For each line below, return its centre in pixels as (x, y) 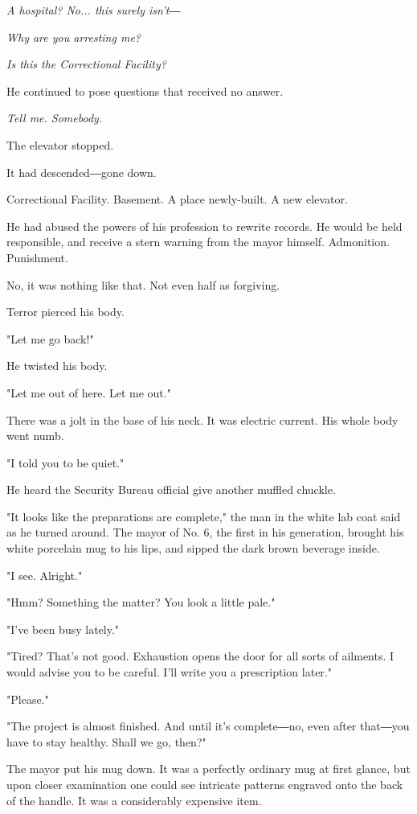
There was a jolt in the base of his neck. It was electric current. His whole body (202, 419)
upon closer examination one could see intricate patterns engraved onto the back (205, 784)
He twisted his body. (57, 366)
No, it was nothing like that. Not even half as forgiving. (143, 284)
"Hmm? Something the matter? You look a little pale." (141, 602)
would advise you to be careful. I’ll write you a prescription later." (169, 672)
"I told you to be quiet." (65, 462)
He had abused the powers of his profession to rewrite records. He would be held (204, 226)
